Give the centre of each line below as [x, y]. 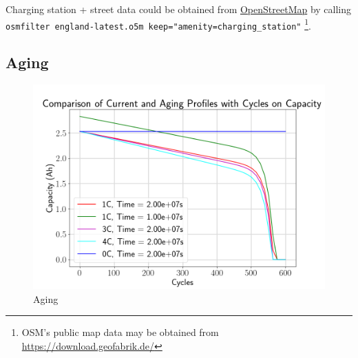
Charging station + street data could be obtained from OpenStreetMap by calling [179, 9]
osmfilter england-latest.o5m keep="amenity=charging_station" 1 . [158, 24]
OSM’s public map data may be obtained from [120, 332]
